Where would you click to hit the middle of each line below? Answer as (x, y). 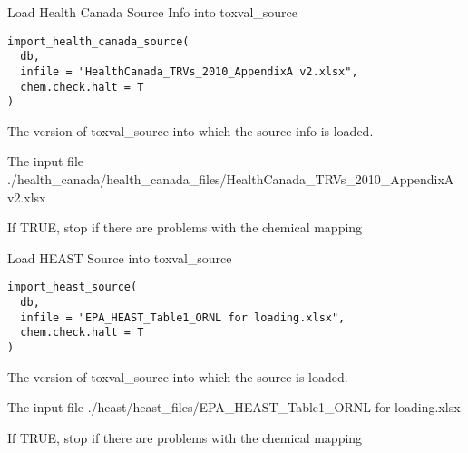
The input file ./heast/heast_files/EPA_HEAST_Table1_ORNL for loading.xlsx (234, 407)
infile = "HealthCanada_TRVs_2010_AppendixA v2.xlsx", (189, 71)
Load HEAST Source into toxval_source (120, 257)
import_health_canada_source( (98, 41)
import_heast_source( (73, 287)
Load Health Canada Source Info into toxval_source (153, 12)
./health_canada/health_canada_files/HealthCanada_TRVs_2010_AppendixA (231, 179)
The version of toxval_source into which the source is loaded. (178, 376)
